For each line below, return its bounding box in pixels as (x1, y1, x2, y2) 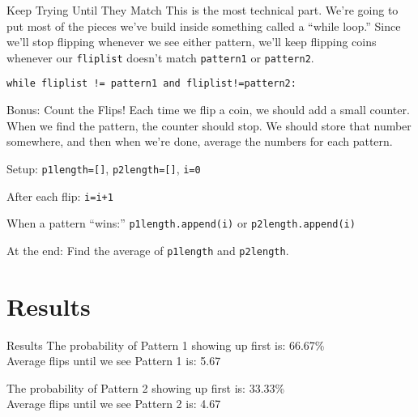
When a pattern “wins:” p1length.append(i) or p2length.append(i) (6, 215, 356, 232)
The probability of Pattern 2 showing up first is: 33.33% (6, 379, 285, 396)
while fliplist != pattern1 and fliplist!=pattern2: (6, 78, 296, 90)
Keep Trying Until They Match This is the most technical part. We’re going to (6, 2, 399, 18)
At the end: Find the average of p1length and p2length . (6, 241, 289, 258)
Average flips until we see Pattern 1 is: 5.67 (6, 352, 221, 369)
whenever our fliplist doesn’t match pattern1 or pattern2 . (6, 49, 314, 66)
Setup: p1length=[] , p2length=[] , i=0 (6, 160, 201, 177)
